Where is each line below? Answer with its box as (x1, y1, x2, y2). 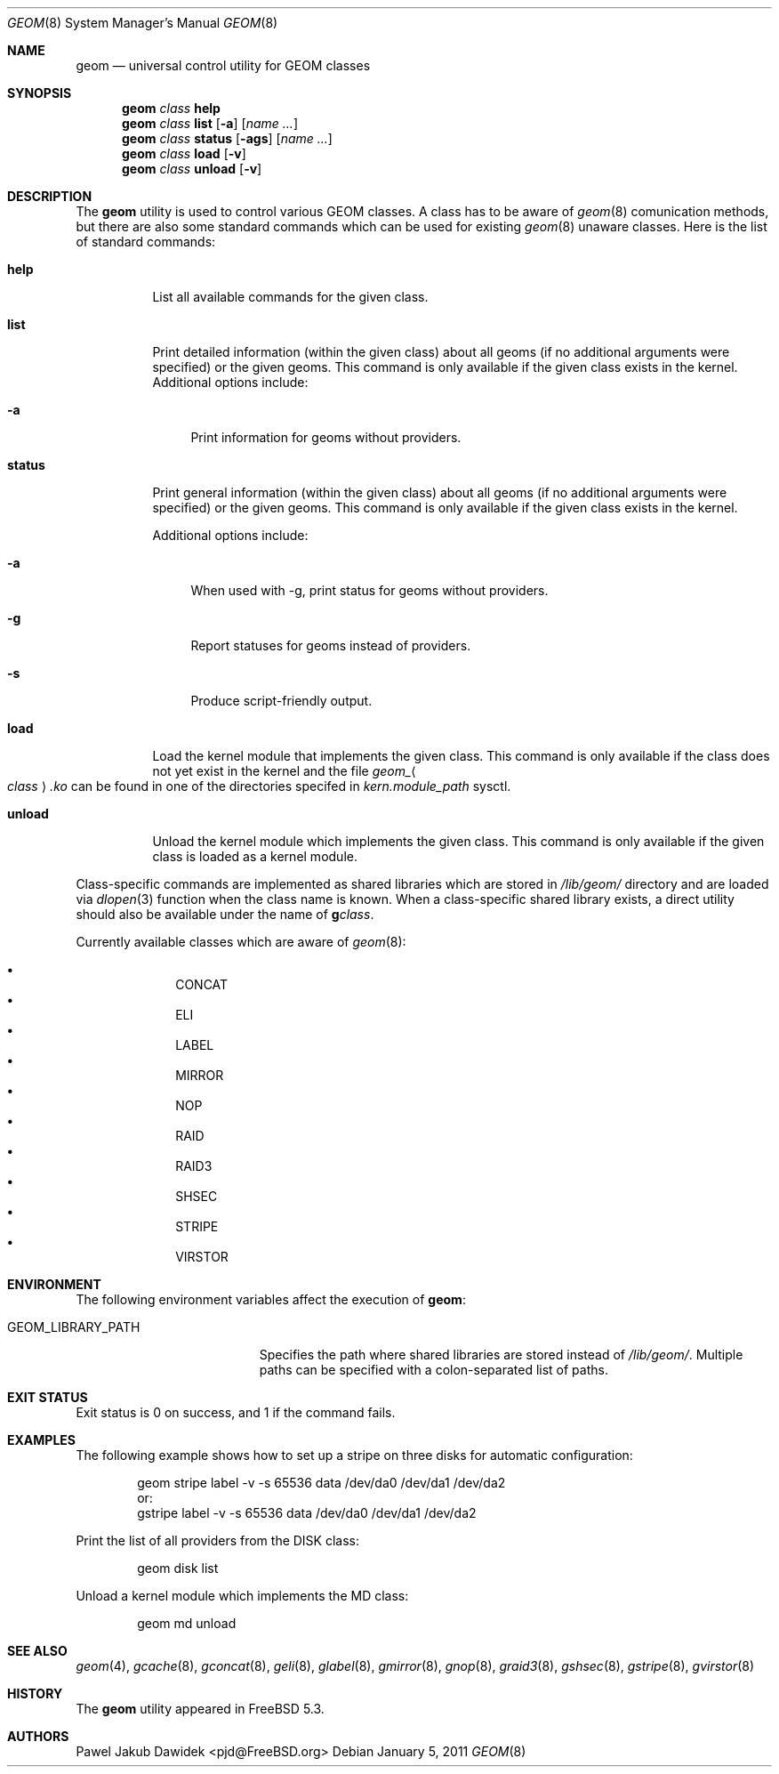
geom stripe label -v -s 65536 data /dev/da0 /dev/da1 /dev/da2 (137, 1475, 506, 1490)
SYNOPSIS (7, 85, 72, 101)
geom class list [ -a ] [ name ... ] (122, 116, 298, 131)
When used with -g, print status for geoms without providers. (190, 583, 549, 598)
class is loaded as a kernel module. (152, 849, 357, 864)
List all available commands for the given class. (152, 289, 429, 304)
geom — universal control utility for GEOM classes (76, 58, 371, 73)
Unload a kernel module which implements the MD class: (76, 1588, 409, 1603)
